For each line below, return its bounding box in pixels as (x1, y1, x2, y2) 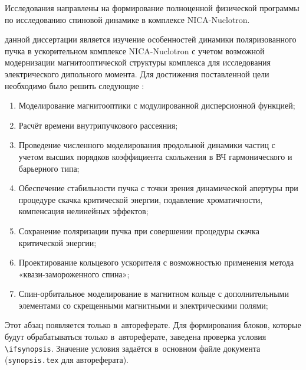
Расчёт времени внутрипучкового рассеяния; (18, 119, 178, 131)
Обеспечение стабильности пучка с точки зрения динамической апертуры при (18, 182, 298, 194)
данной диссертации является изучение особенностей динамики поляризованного (5, 33, 297, 45)
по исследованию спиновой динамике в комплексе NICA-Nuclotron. (5, 13, 250, 25)
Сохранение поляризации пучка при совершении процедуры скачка (18, 224, 259, 237)
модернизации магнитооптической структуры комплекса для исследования (5, 56, 271, 68)
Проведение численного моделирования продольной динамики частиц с (18, 139, 275, 151)
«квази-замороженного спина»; (18, 267, 130, 280)
